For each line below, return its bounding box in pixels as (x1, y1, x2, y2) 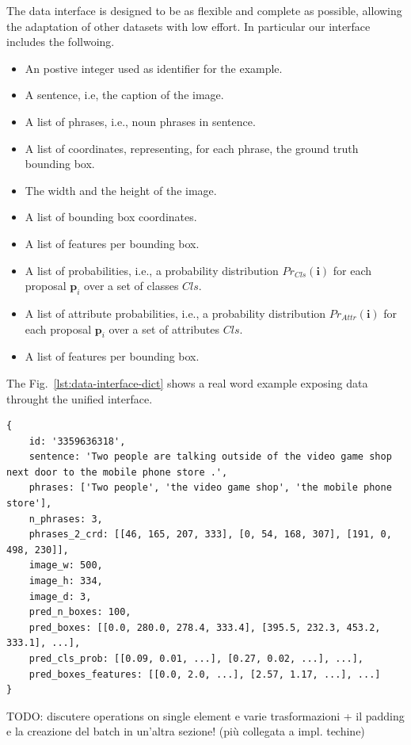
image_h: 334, (29, 575, 103, 587)
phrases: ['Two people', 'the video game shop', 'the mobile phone (29, 482, 392, 494)
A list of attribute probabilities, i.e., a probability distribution (25, 304, 326, 321)
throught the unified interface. (6, 390, 153, 407)
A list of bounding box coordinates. (25, 208, 197, 225)
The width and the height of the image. (25, 181, 217, 198)
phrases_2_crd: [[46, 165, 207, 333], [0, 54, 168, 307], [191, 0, (29, 529, 392, 541)
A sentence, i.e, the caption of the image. (25, 86, 224, 103)
